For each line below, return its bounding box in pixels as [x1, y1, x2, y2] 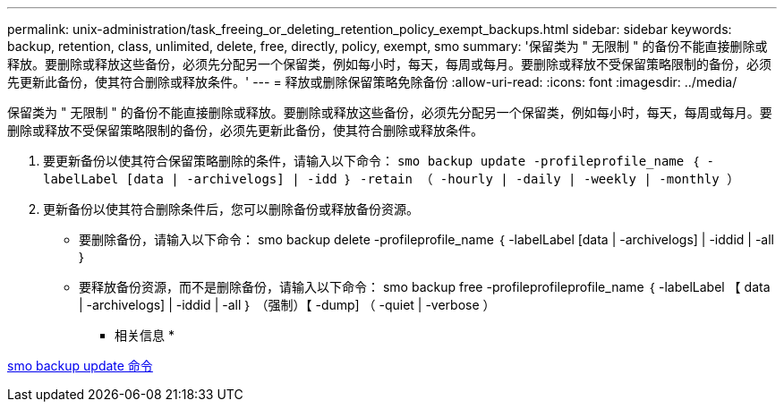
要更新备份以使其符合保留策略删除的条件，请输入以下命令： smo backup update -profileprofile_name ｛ [43, 153, 700, 168]
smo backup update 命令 [7, 358, 153, 373]
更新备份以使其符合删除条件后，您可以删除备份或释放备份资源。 [43, 201, 419, 217]
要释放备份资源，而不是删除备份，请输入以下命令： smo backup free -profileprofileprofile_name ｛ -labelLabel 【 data [79, 279, 771, 294]
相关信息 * [115, 328, 175, 343]
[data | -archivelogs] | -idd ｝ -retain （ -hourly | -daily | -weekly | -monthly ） [125, 172, 740, 186]
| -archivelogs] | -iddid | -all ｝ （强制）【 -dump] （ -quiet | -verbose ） [79, 297, 496, 312]
